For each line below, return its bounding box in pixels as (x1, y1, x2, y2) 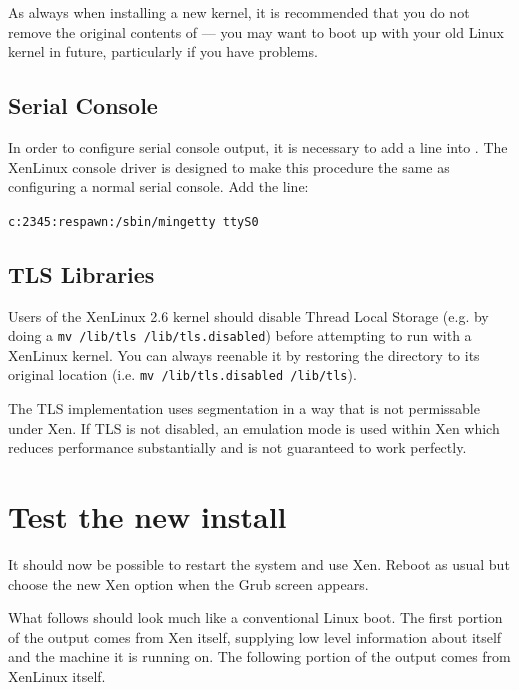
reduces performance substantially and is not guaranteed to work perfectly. (8, 437, 467, 458)
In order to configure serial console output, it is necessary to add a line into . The (8, 136, 508, 157)
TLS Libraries (8, 258, 155, 289)
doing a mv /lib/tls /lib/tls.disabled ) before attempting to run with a (8, 325, 472, 346)
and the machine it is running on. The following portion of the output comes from (8, 646, 511, 667)
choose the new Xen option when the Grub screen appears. (8, 573, 369, 594)
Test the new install (8, 496, 287, 537)
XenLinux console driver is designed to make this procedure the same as (8, 156, 450, 177)
